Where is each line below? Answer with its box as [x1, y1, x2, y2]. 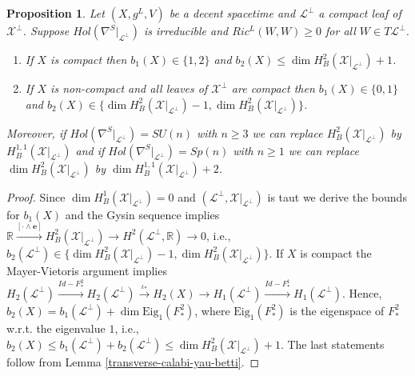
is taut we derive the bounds [267, 188, 407, 205]
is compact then [50, 51, 127, 67]
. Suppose [22, 22, 70, 38]
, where [194, 302, 230, 318]
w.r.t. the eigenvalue [6, 319, 106, 336]
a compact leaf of [318, 5, 401, 21]
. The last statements [280, 335, 385, 352]
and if [75, 142, 105, 158]
